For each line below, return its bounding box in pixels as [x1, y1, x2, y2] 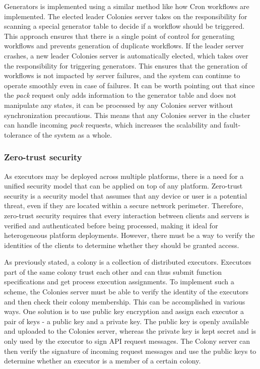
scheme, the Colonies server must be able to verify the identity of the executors [4, 286, 249, 297]
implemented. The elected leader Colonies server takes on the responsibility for [4, 11, 247, 21]
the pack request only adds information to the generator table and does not [4, 90, 236, 100]
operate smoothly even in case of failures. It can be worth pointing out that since [4, 80, 255, 90]
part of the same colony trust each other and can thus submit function [4, 266, 222, 277]
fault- [224, 119, 241, 130]
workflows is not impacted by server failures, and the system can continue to [4, 70, 240, 81]
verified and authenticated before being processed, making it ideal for [4, 220, 218, 230]
